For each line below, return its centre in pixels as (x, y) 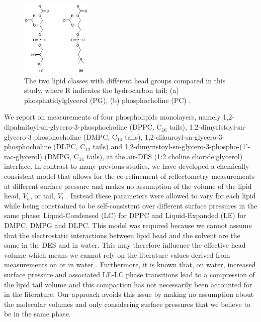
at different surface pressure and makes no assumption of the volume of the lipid (128, 186)
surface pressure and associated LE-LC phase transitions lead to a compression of (129, 274)
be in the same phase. (37, 314)
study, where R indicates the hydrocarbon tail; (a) (102, 90)
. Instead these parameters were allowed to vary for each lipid (161, 196)
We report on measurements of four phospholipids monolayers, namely (112, 117)
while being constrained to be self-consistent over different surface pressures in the (131, 205)
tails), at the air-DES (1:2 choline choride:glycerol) (164, 156)
